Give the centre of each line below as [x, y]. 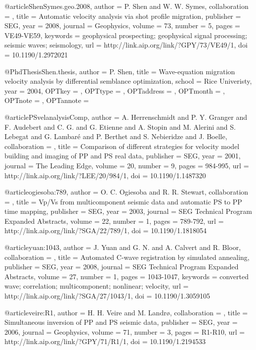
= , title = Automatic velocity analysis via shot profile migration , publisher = [123, 16]
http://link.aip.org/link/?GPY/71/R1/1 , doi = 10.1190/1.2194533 [105, 341]
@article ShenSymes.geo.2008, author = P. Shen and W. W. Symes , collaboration [127, 6]
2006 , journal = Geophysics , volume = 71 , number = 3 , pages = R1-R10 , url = [125, 331]
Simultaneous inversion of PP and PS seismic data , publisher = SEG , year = [121, 322]
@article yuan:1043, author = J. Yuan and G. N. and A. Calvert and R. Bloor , [123, 247]
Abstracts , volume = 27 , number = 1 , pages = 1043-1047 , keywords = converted [127, 276]
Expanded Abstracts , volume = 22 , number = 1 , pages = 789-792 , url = [114, 221]
